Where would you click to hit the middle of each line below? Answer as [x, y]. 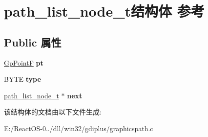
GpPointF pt [24, 62]
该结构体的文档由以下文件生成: [53, 112]
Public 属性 [33, 42]
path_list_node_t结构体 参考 [104, 11]
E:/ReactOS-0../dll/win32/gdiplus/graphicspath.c [79, 128]
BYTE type [22, 79]
